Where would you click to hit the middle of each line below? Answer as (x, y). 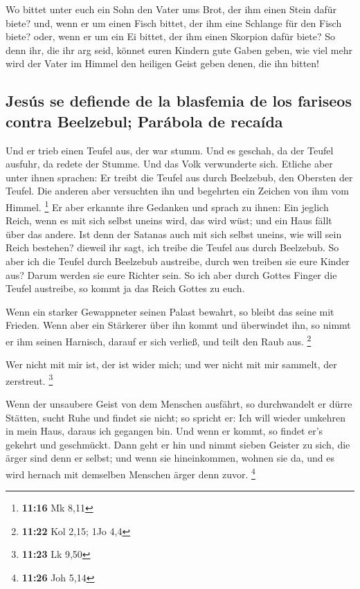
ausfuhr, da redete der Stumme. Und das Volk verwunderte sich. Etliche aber (169, 164)
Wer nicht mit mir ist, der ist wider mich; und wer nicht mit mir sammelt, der (171, 364)
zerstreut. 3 (29, 379)
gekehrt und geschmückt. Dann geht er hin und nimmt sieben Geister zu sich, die (178, 444)
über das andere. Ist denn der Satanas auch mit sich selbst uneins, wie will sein (174, 234)
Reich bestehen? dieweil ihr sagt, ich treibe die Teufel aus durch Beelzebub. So (172, 247)
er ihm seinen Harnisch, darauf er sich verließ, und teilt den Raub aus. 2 (159, 340)
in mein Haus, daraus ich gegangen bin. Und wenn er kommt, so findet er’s (164, 431)
